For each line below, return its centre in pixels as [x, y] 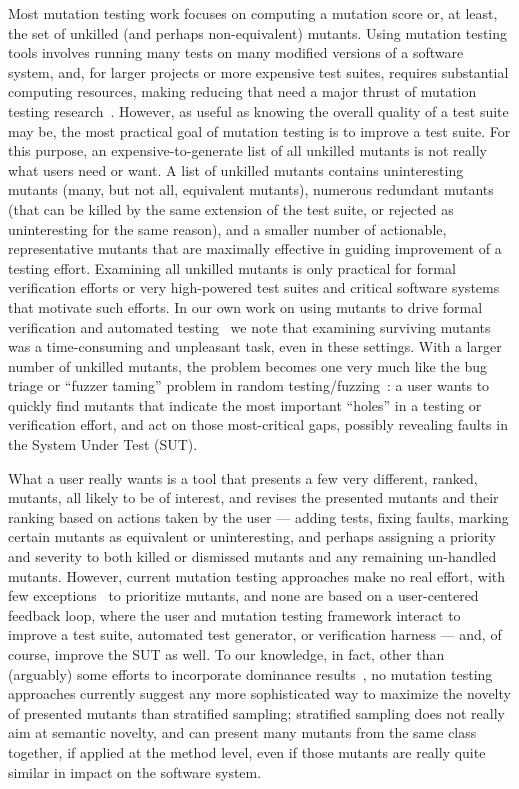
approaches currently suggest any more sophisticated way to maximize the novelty [259, 693]
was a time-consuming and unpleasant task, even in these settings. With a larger [255, 346]
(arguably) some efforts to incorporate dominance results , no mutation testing [250, 673]
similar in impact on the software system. [135, 771]
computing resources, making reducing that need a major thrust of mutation [242, 91]
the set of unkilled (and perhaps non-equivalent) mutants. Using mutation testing [258, 32]
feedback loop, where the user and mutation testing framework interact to [234, 614]
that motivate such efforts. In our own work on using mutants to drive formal [245, 306]
